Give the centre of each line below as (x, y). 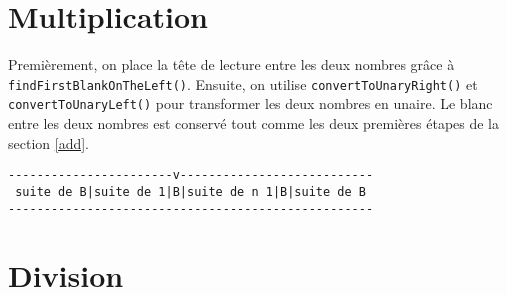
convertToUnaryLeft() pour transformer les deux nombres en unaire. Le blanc (250, 103)
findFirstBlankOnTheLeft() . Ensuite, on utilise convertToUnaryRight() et (243, 83)
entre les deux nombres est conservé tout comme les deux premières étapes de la (254, 123)
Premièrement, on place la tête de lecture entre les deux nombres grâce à (231, 64)
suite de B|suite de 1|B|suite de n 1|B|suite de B (190, 191)
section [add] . (48, 142)
